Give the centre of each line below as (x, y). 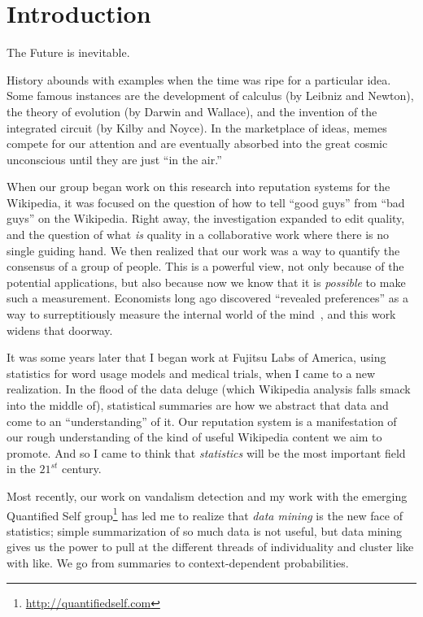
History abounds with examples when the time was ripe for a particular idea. (199, 79)
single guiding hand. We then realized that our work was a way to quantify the (203, 250)
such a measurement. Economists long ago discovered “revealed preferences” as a (207, 298)
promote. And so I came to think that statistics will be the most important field (206, 452)
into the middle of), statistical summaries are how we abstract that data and (198, 405)
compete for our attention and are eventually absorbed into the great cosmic (197, 143)
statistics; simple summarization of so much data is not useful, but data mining (204, 530)
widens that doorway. (60, 330)
